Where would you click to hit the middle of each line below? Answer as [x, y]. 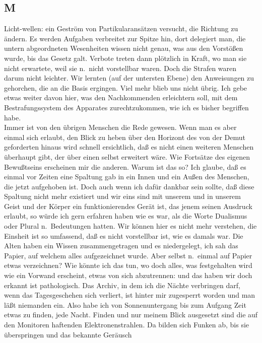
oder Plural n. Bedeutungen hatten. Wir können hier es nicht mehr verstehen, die [130, 226]
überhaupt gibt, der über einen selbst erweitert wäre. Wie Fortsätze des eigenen [127, 156]
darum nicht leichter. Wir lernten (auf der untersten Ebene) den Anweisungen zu [129, 78]
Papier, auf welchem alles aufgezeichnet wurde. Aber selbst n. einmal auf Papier [128, 255]
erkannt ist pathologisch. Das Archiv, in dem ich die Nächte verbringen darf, [122, 285]
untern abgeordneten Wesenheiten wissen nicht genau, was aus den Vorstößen [124, 48]
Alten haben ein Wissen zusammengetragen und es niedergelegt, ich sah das [121, 246]
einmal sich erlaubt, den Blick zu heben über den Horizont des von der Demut [125, 137]
